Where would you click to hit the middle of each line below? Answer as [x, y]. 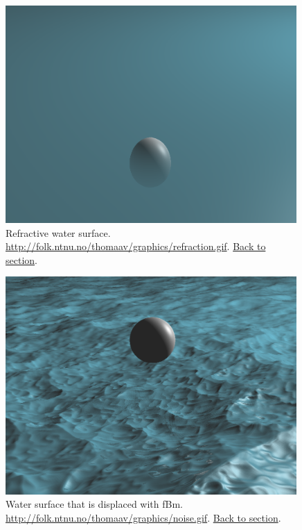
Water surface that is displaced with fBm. [95, 504]
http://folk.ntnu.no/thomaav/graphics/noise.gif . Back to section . [143, 517]
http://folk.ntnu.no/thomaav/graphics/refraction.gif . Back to [136, 246]
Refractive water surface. [58, 232]
